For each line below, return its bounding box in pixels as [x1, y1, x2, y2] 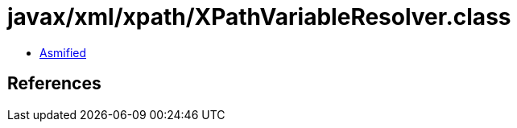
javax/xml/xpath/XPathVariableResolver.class [7, 3, 511, 31]
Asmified [39, 45, 87, 60]
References [7, 73, 101, 94]
